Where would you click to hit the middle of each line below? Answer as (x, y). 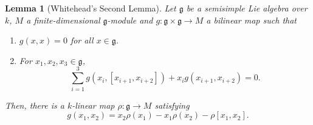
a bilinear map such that (251, 20)
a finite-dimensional (63, 20)
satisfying (172, 105)
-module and (130, 20)
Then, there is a (35, 105)
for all (82, 40)
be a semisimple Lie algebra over (247, 8)
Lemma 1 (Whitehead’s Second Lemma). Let (91, 8)
